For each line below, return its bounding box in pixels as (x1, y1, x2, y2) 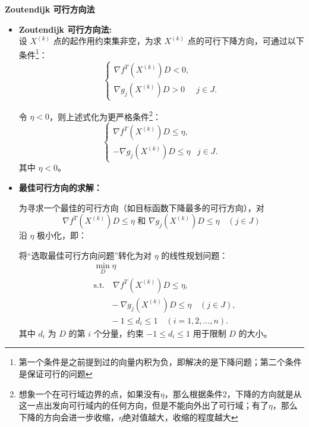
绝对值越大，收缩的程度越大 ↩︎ (122, 410, 238, 423)
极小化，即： (37, 229, 87, 241)
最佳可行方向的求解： (18, 181, 102, 193)
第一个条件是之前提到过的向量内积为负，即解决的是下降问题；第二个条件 (18, 356, 302, 368)
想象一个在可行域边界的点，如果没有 (18, 387, 160, 400)
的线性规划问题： (161, 249, 228, 261)
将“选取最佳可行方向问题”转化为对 (18, 249, 152, 261)
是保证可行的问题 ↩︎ (18, 367, 93, 379)
